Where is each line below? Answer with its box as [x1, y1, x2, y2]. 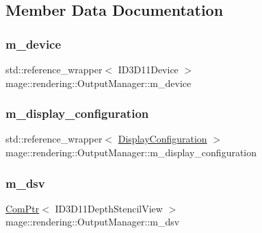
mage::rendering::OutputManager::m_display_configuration [5, 145, 257, 159]
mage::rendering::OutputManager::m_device [5, 75, 192, 90]
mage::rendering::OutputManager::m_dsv [5, 214, 180, 229]
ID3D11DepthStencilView [55, 201, 163, 215]
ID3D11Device [118, 62, 179, 76]
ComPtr [5, 201, 40, 215]
